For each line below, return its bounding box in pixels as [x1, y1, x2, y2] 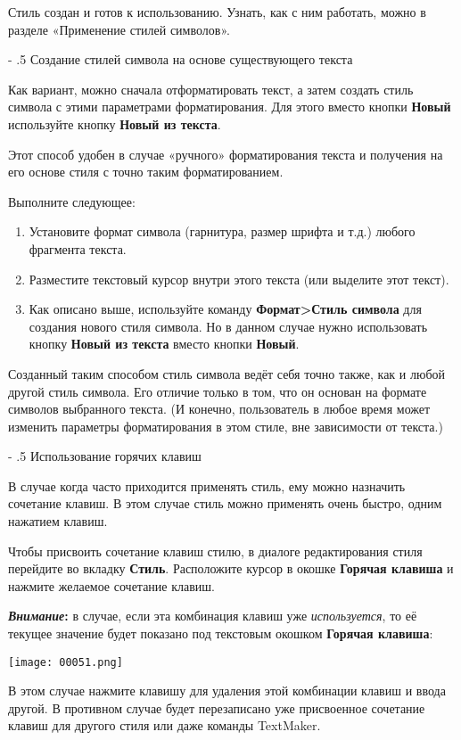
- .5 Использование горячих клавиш [8, 447, 202, 465]
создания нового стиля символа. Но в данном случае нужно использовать [29, 317, 428, 335]
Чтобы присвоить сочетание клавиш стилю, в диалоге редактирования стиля [8, 541, 423, 560]
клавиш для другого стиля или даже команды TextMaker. [8, 716, 321, 735]
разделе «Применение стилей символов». [8, 20, 230, 38]
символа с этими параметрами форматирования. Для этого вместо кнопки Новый [8, 97, 451, 116]
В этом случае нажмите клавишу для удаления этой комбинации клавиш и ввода [8, 681, 446, 700]
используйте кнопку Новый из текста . [8, 114, 221, 133]
